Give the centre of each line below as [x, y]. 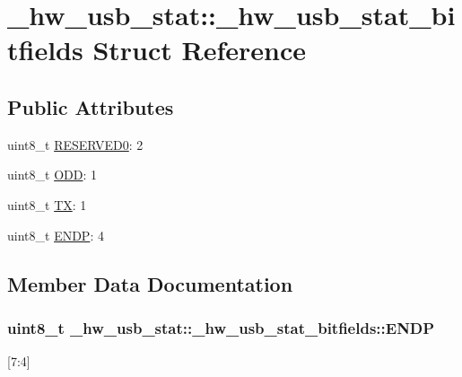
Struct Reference [200, 50]
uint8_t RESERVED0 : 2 [75, 144]
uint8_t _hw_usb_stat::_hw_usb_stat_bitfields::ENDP [221, 327]
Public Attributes [91, 106]
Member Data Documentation [150, 283]
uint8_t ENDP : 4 [56, 235]
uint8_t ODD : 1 [52, 175]
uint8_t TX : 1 [47, 204]
